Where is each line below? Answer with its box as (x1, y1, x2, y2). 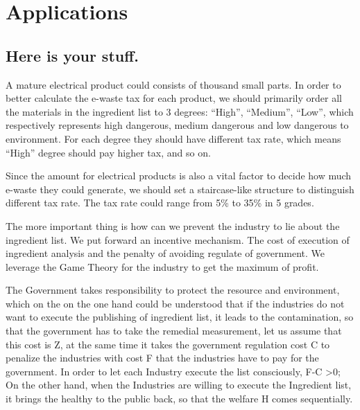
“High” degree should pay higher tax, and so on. (6, 145, 211, 159)
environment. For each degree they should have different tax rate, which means (6, 131, 341, 145)
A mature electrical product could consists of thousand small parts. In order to (6, 77, 341, 91)
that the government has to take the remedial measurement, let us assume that (6, 323, 342, 338)
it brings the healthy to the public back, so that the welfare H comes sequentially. (6, 391, 353, 406)
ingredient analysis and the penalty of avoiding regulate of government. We (6, 246, 325, 260)
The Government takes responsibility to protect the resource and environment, (6, 283, 340, 297)
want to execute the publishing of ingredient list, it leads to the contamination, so (6, 310, 354, 324)
